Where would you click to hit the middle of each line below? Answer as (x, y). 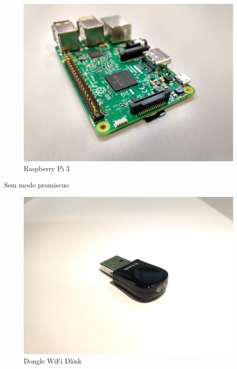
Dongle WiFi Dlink (53, 361)
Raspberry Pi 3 (47, 168)
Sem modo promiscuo (37, 185)
